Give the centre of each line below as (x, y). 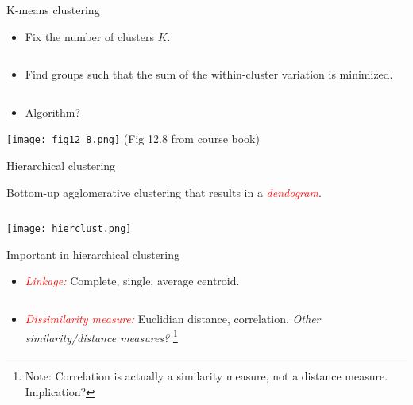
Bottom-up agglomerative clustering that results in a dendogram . (164, 192)
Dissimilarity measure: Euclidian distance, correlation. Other (173, 319)
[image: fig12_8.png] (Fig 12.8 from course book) (133, 139)
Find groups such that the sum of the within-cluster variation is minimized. (209, 74)
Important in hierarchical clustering (93, 254)
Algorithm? (53, 112)
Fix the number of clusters (90, 36)
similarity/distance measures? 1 (101, 336)
